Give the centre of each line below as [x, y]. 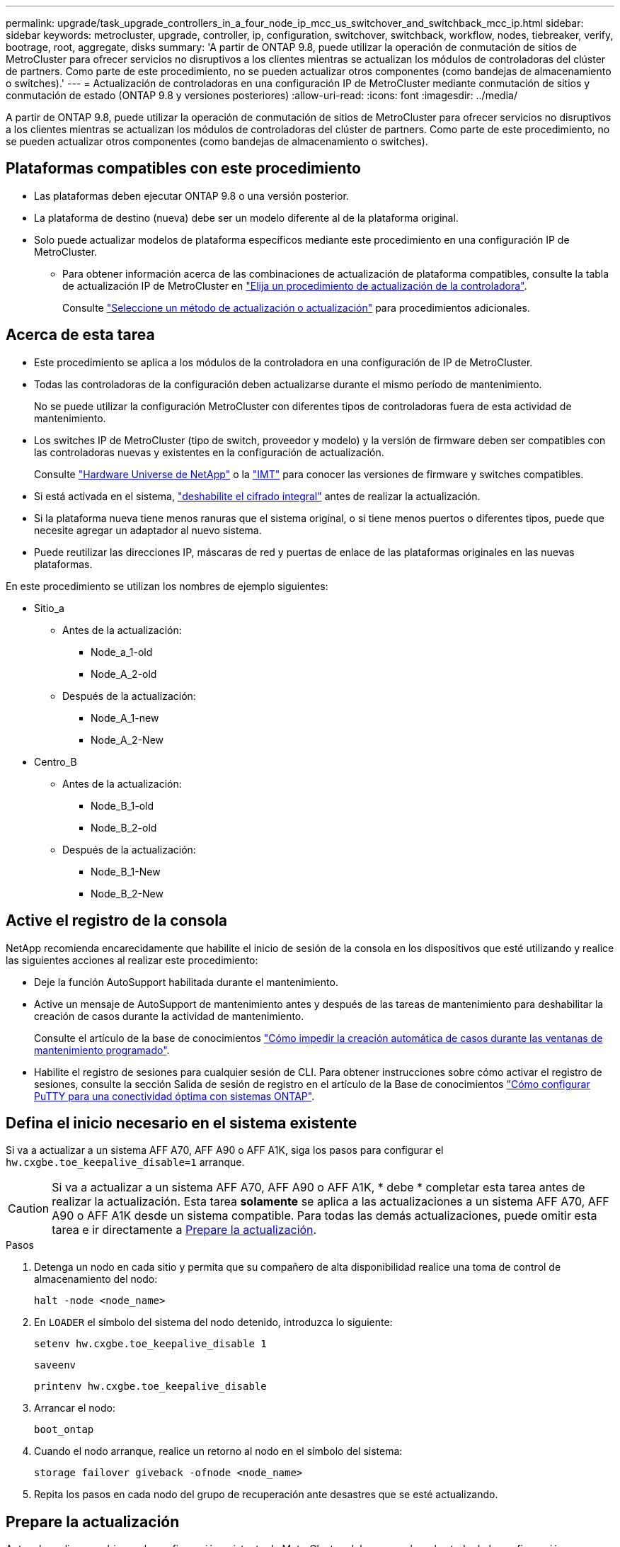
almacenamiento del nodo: [96, 1279]
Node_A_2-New [127, 739]
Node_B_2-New [127, 893]
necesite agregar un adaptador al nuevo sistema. [148, 530]
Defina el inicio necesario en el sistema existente [182, 1123]
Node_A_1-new [125, 718]
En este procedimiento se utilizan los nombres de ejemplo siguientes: [167, 586]
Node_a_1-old [122, 652]
